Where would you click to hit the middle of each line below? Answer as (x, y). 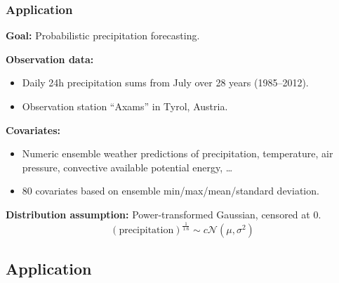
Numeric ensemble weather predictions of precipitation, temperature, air (178, 153)
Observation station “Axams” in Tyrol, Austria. (125, 106)
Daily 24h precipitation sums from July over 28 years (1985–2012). (165, 83)
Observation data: (50, 59)
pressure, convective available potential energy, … (127, 167)
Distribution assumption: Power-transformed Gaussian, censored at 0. (164, 214)
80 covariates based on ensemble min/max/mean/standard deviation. (171, 191)
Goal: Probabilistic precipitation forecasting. (103, 35)
